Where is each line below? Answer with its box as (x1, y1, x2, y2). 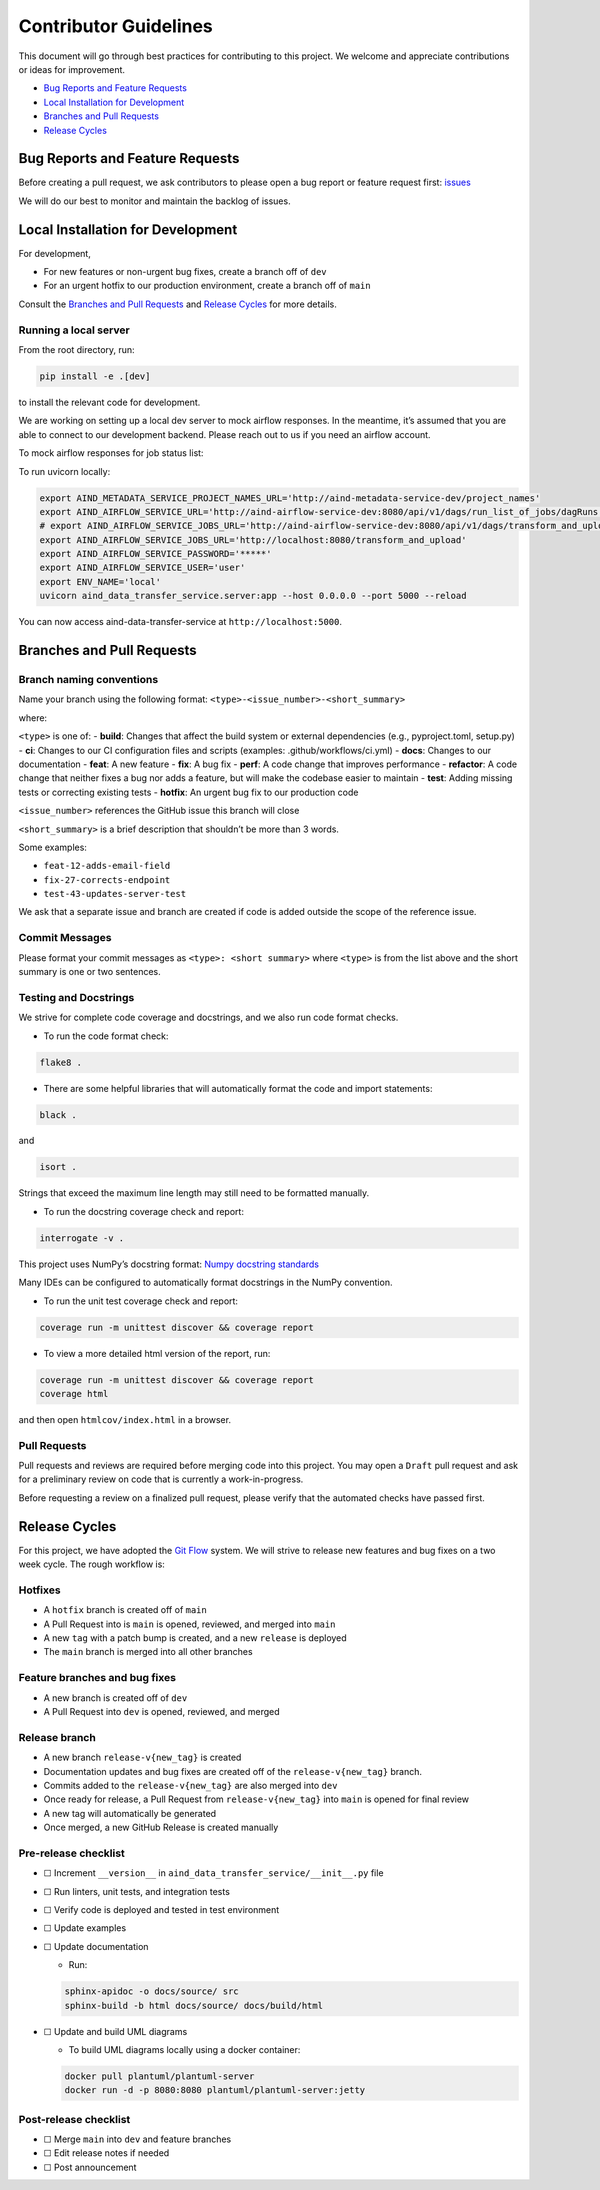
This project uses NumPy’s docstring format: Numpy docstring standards (18, 1258, 320, 1270)
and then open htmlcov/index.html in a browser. (18, 1413, 232, 1425)
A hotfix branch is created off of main (43, 1604, 207, 1616)
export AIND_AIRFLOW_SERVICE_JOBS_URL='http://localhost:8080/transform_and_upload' (39, 534, 467, 545)
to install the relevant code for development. (18, 396, 201, 408)
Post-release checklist (18, 2112, 131, 2126)
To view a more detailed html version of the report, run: (43, 1347, 271, 1359)
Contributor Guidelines (18, 15, 214, 37)
